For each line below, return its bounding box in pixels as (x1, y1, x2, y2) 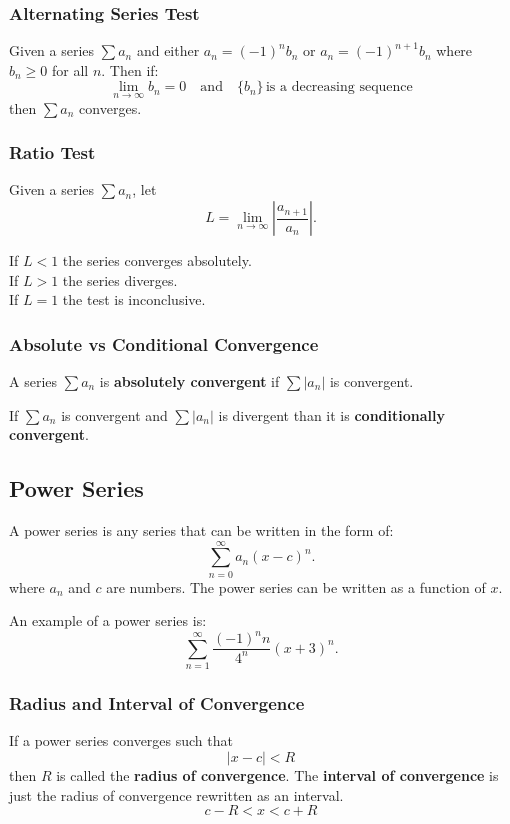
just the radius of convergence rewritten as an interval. (9, 784, 344, 805)
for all (52, 59, 89, 80)
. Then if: (101, 59, 159, 80)
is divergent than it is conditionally (218, 404, 445, 425)
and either (136, 40, 200, 61)
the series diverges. (62, 269, 178, 290)
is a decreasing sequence (265, 80, 413, 95)
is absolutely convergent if (99, 371, 280, 392)
